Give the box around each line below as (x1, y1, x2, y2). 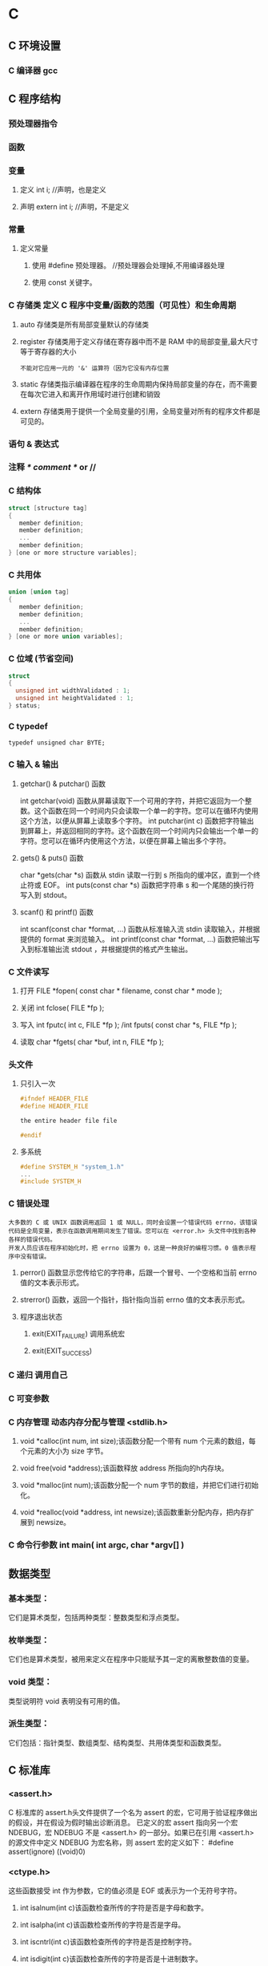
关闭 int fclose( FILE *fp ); (19, 1003, 105, 1012)
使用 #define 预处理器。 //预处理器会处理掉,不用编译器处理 (31, 261, 226, 270)
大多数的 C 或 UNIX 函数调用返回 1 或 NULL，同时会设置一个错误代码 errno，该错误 (8, 1218, 258, 1226)
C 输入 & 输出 (8, 759, 59, 770)
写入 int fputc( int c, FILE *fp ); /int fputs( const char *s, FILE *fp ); (19, 1019, 238, 1029)
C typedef (8, 720, 48, 732)
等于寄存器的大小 (19, 347, 77, 356)
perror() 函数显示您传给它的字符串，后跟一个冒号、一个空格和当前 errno (19, 1267, 258, 1277)
